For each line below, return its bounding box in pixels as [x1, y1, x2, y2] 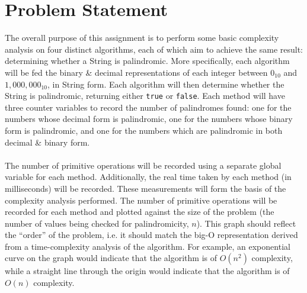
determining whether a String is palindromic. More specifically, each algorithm [5, 54, 290, 67]
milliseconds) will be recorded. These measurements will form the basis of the [5, 182, 286, 194]
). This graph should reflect [196, 217, 296, 229]
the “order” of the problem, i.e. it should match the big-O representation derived [5, 228, 298, 241]
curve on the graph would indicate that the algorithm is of [5, 252, 217, 264]
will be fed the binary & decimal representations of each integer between [5, 66, 268, 78]
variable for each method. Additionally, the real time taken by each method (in [5, 170, 292, 183]
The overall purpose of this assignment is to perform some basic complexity [5, 31, 279, 44]
